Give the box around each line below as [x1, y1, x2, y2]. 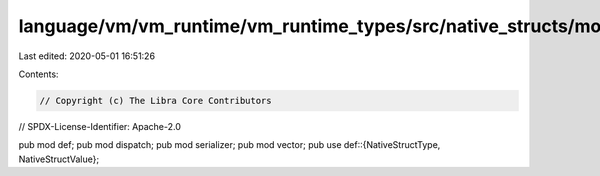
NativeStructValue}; [18, 153, 100, 165]
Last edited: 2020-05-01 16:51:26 [18, 50, 155, 62]
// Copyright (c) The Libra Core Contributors [39, 95, 272, 106]
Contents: [18, 68, 59, 80]
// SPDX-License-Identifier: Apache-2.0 [18, 120, 182, 132]
